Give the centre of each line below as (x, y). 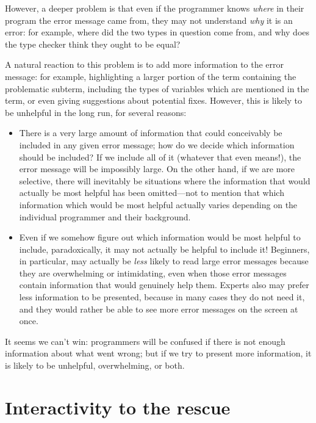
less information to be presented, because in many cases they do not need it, (162, 297)
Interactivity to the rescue (118, 407)
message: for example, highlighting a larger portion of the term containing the (151, 76)
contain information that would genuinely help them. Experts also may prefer (164, 285)
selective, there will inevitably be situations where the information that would (165, 180)
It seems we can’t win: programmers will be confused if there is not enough (145, 341)
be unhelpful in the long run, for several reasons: (96, 112)
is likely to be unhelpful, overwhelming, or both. (95, 365)
